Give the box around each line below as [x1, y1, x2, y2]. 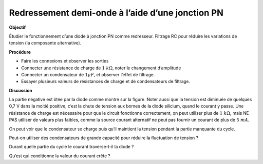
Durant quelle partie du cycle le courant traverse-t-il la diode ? [9, 144, 134, 150]
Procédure [9, 49, 31, 55]
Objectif [9, 24, 26, 30]
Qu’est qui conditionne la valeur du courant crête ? [9, 153, 111, 159]
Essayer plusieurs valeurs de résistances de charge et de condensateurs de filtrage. [21, 79, 190, 84]
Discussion [9, 87, 33, 93]
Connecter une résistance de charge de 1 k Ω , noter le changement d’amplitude [21, 65, 181, 71]
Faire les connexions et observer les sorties [21, 58, 109, 64]
